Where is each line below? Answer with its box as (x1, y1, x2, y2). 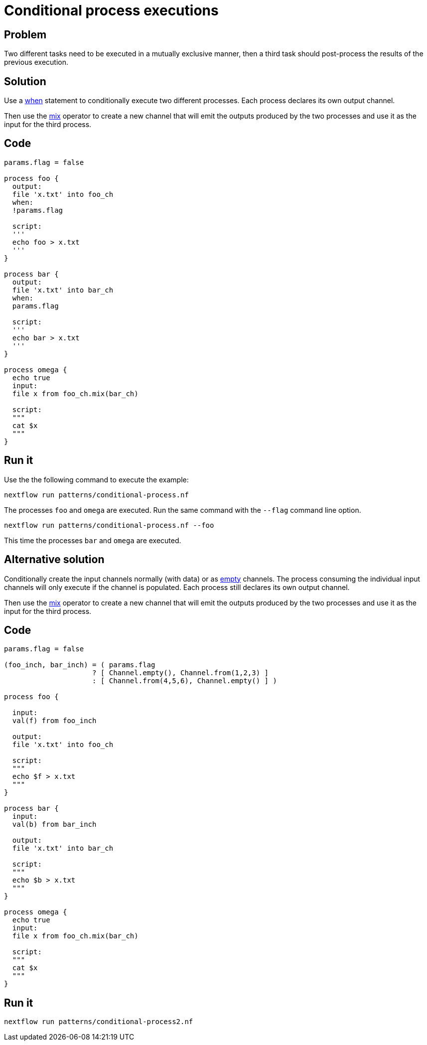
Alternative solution (4, 553, 105, 566)
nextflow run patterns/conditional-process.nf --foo (4, 521, 214, 529)
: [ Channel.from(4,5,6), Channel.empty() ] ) (92, 677, 277, 685)
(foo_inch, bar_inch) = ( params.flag (4, 661, 155, 669)
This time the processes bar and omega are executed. (4, 536, 181, 545)
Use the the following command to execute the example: (4, 475, 189, 484)
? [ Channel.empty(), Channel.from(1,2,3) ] (92, 669, 269, 677)
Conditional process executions (4, 2, 219, 19)
